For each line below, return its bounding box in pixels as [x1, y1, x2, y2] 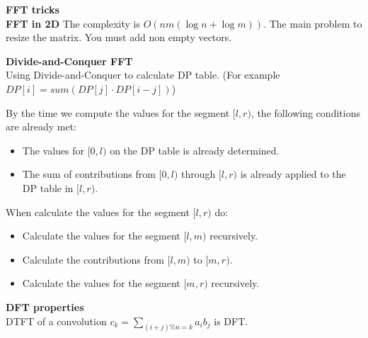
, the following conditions [251, 105, 360, 120]
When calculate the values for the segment [6, 204, 190, 219]
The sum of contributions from [22, 167, 156, 181]
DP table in [22, 180, 74, 195]
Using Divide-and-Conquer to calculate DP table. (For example [6, 67, 280, 82]
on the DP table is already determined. [110, 142, 280, 157]
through [180, 167, 216, 181]
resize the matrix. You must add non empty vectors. [6, 30, 232, 45]
